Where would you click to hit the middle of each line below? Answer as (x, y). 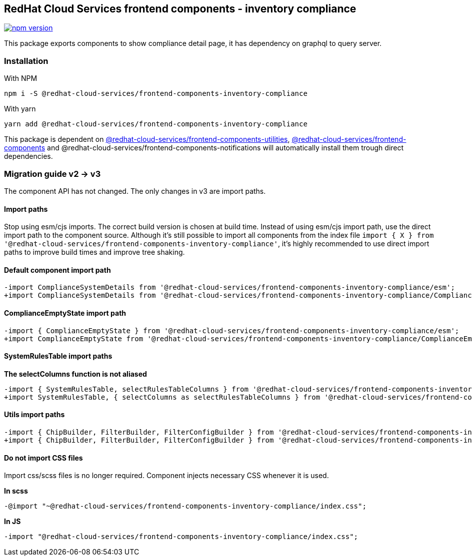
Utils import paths (34, 415)
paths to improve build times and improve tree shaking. (94, 252)
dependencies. (28, 156)
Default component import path (57, 270)
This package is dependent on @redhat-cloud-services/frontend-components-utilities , (147, 139)
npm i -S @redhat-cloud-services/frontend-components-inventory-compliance (156, 94)
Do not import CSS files (43, 458)
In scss (16, 491)
